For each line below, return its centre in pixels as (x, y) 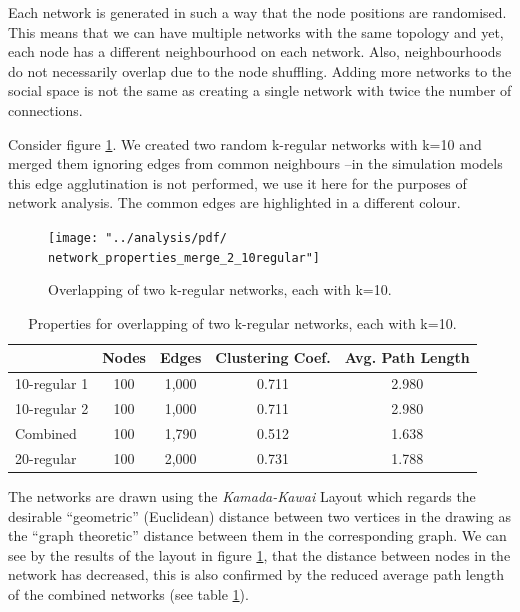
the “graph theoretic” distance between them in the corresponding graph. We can (257, 535)
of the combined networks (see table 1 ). (128, 593)
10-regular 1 (52, 383)
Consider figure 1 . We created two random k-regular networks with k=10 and (245, 143)
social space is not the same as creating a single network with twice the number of (260, 90)
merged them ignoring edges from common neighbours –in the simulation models (255, 163)
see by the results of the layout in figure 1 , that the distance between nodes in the (259, 554)
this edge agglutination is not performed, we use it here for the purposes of (237, 182)
